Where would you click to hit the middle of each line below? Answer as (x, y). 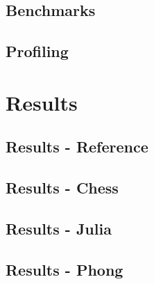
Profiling (37, 51)
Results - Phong (65, 269)
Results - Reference (77, 147)
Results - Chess (62, 188)
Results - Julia (59, 228)
